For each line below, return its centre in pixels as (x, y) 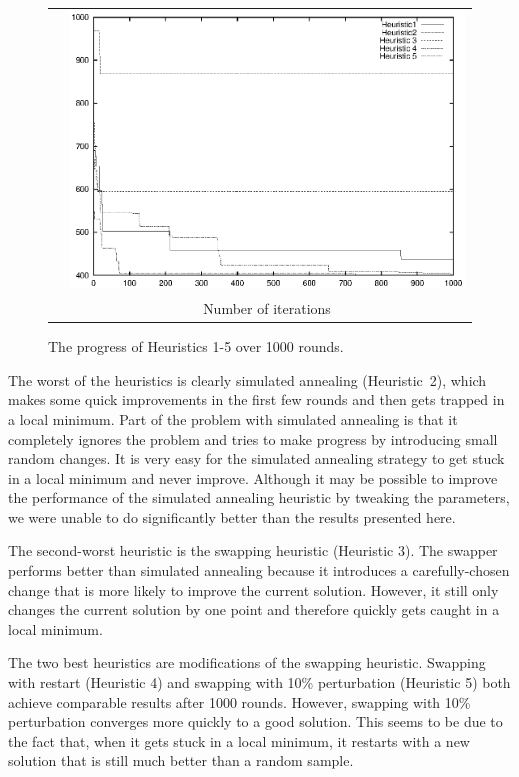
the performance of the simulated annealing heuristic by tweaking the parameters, (259, 497)
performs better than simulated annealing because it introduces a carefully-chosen (259, 570)
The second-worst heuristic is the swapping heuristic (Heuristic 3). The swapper (253, 550)
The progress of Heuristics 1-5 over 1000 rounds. (196, 346)
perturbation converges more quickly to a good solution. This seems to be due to (255, 721)
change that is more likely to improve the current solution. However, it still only (253, 589)
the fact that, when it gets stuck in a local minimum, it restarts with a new (239, 740)
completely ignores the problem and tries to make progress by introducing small (253, 438)
